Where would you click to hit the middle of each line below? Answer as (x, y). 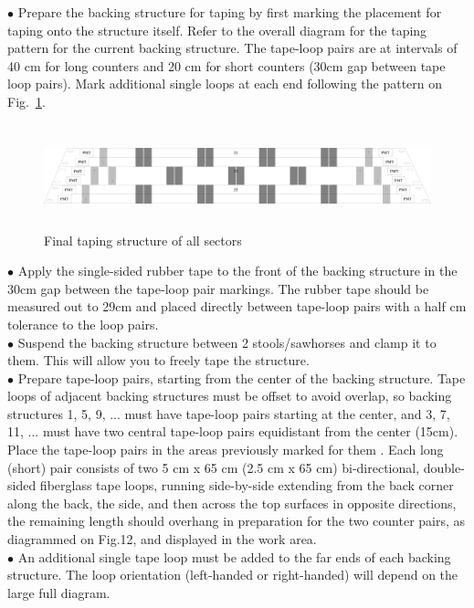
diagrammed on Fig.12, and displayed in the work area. (162, 539)
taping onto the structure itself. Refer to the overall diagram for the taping (217, 30)
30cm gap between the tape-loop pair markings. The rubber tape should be (218, 288)
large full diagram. (59, 592)
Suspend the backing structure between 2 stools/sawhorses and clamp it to (227, 342)
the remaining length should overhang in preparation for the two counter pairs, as (237, 521)
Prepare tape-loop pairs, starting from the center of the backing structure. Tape (242, 377)
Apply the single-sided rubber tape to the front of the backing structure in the (237, 271)
